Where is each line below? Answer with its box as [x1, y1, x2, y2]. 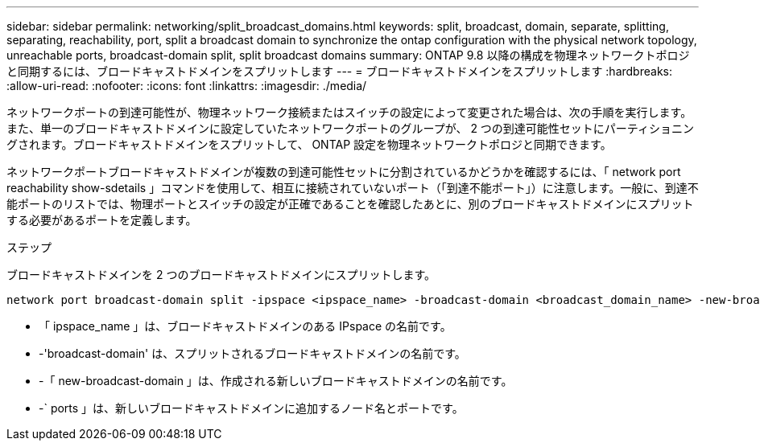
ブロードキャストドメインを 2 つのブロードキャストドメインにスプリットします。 [6, 268, 436, 281]
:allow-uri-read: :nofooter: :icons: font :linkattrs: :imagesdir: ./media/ [6, 79, 367, 92]
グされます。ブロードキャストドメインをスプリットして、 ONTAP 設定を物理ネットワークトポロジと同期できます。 [6, 137, 612, 151]
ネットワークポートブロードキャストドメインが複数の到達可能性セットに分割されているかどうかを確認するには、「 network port [6, 165, 681, 178]
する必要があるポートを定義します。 [6, 213, 197, 227]
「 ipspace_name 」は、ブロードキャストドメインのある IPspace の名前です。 [39, 319, 452, 333]
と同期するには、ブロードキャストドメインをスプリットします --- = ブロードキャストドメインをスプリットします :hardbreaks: [6, 64, 672, 78]
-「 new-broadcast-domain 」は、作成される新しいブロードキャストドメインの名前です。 [39, 374, 513, 388]
